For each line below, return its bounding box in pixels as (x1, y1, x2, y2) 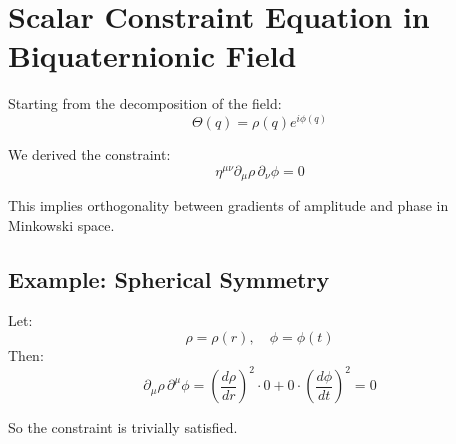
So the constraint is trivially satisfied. (8, 417, 238, 438)
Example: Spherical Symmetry (8, 263, 330, 294)
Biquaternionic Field (8, 35, 297, 76)
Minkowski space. (8, 214, 115, 235)
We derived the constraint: (8, 143, 171, 164)
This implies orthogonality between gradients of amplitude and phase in (8, 195, 449, 216)
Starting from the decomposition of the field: (8, 93, 282, 114)
